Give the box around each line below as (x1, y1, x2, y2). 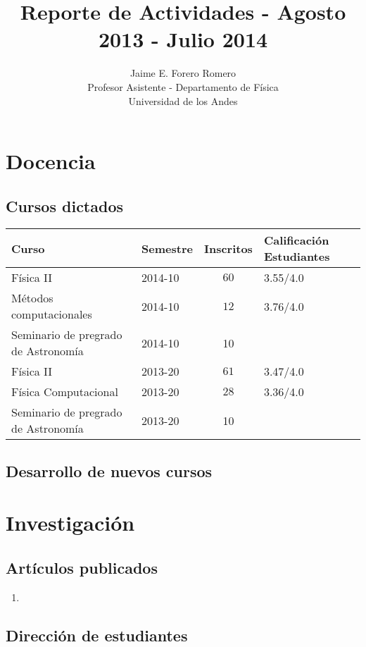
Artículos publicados (6, 557, 158, 579)
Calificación (263, 232, 329, 249)
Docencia (6, 147, 96, 175)
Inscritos (203, 240, 253, 257)
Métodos (11, 290, 53, 307)
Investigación (6, 508, 135, 537)
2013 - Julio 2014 (98, 25, 268, 54)
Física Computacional (11, 383, 118, 400)
